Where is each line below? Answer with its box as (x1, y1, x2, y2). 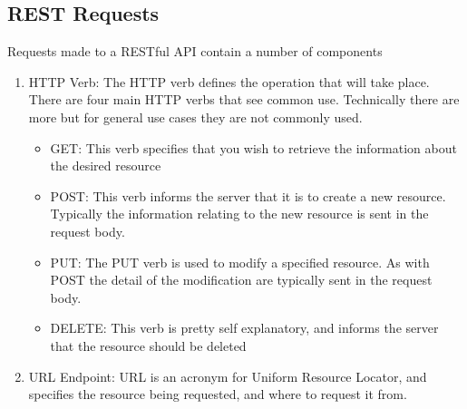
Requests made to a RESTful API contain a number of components (7, 42, 383, 61)
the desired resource (50, 156, 161, 175)
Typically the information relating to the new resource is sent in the (50, 204, 429, 223)
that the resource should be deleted (50, 336, 247, 355)
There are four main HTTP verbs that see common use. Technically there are (28, 90, 460, 109)
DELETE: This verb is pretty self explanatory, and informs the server (50, 318, 439, 337)
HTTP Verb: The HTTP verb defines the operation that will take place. (28, 72, 430, 91)
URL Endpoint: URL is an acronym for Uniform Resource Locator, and (28, 366, 427, 385)
